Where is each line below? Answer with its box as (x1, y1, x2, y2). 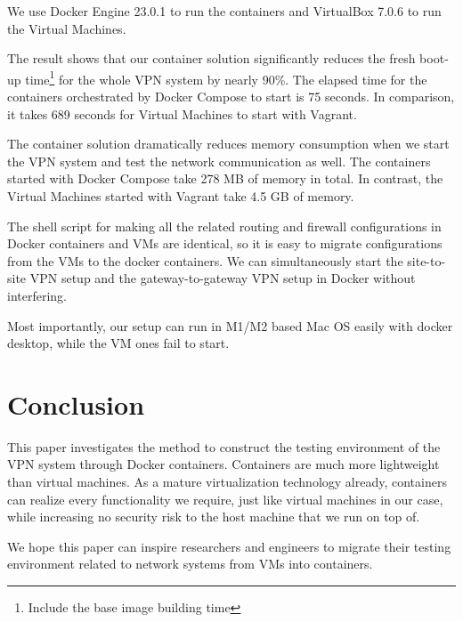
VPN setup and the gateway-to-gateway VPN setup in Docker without (29, 269, 416, 287)
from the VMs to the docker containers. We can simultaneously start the (7, 251, 403, 270)
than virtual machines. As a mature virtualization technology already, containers (7, 473, 447, 491)
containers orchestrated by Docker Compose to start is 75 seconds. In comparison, (7, 87, 455, 106)
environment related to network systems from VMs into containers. (7, 554, 373, 573)
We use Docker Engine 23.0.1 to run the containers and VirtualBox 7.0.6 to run (7, 2, 442, 20)
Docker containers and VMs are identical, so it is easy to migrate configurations (7, 234, 443, 253)
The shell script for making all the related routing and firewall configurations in (7, 216, 442, 235)
